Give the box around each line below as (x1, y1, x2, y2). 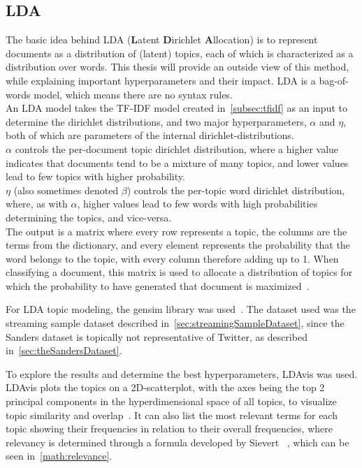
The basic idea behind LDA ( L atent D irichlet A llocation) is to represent (6, 32, 318, 47)
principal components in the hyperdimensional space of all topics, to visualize (6, 394, 337, 409)
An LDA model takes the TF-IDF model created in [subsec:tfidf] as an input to (6, 101, 347, 115)
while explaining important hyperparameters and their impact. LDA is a (6, 73, 316, 87)
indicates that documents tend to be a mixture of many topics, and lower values (6, 155, 349, 170)
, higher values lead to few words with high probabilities (77, 196, 318, 211)
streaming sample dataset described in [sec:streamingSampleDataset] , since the (6, 316, 345, 330)
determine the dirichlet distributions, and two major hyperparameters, (6, 114, 307, 129)
